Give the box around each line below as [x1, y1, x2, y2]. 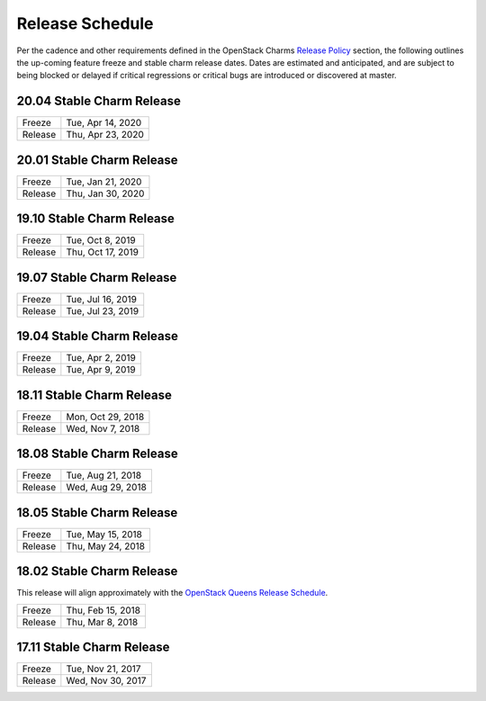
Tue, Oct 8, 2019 [66, 234, 136, 247]
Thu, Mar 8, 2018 [66, 616, 139, 628]
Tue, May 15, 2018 [66, 527, 143, 540]
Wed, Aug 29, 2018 [66, 481, 148, 494]
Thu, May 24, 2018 [66, 540, 146, 553]
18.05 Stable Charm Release [16, 505, 178, 520]
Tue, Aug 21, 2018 [66, 469, 142, 481]
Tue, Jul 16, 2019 [66, 292, 138, 305]
